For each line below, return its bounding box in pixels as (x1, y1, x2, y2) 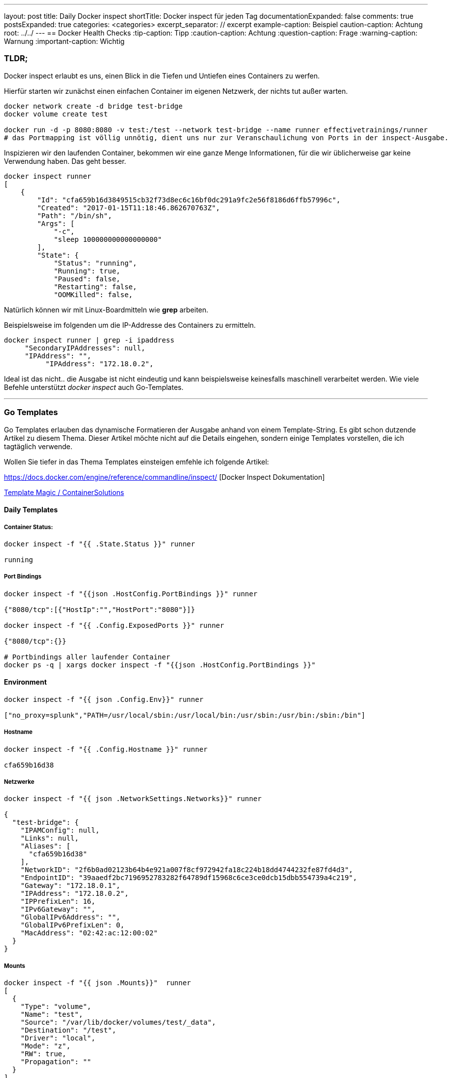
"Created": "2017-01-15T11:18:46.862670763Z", (37, 203, 220, 212)
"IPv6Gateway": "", (20, 905, 96, 914)
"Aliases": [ (20, 842, 70, 850)
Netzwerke (4, 778, 35, 786)
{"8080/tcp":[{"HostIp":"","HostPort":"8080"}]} (4, 605, 195, 614)
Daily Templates (4, 505, 58, 514)
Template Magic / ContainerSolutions (4, 488, 124, 497)
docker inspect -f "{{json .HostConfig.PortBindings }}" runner (4, 589, 258, 598)
